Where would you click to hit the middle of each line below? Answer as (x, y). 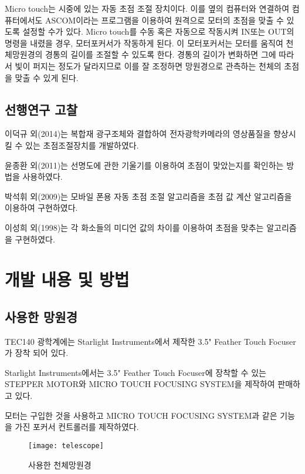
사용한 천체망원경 (60, 464)
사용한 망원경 (41, 316)
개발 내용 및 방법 (67, 279)
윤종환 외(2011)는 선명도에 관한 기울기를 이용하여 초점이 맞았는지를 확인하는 (144, 165)
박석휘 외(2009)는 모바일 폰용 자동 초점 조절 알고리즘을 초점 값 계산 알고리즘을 (148, 196)
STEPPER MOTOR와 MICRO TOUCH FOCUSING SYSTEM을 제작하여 (140, 384)
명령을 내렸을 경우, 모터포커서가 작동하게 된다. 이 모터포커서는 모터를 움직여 (144, 43)
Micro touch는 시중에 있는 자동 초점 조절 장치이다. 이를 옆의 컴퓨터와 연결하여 (147, 8)
